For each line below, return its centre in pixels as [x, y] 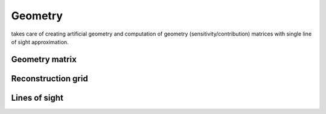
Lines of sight [37, 97]
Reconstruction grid [50, 78]
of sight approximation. [40, 42]
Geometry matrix [44, 59]
